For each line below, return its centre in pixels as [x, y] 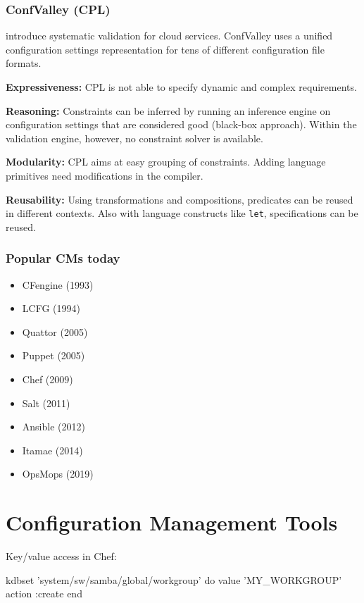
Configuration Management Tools [172, 522]
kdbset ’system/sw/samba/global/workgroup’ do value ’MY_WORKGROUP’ [174, 579]
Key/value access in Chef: [61, 556]
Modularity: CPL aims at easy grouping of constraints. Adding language [166, 162]
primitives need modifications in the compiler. [105, 175]
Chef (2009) [48, 379]
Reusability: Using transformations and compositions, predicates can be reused [180, 199]
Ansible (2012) [54, 427]
